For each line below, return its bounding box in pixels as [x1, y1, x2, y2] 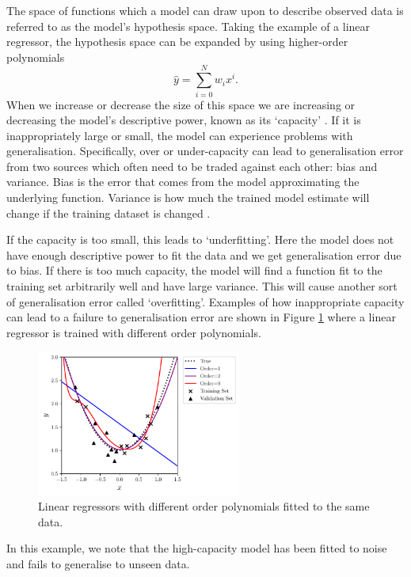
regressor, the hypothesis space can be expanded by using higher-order [6, 33, 348, 50]
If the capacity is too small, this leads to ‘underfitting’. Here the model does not [6, 231, 394, 248]
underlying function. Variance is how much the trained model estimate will [6, 189, 370, 206]
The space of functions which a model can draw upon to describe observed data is [6, 2, 404, 18]
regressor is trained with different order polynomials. [6, 324, 261, 340]
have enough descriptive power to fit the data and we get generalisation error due [6, 246, 401, 263]
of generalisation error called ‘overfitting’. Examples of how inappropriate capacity [6, 293, 405, 309]
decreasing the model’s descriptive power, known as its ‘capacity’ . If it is [6, 112, 361, 128]
